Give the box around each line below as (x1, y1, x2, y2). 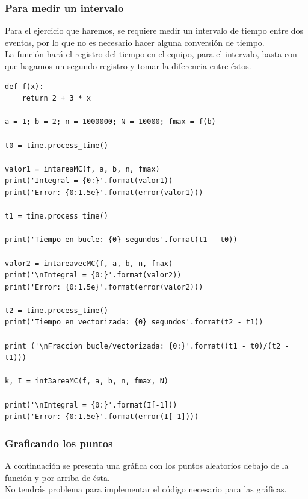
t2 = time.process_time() (5, 306, 108, 315)
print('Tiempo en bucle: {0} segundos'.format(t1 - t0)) (5, 235, 238, 244)
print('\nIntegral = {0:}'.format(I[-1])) (5, 400, 177, 409)
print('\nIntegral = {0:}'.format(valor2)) (5, 271, 182, 280)
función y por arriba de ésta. (5, 471, 110, 483)
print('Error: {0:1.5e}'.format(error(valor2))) (5, 282, 203, 291)
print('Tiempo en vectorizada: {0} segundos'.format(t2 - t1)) (5, 318, 263, 327)
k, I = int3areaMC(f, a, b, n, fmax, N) (5, 377, 169, 386)
